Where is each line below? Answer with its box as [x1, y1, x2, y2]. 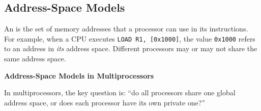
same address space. [4, 53, 66, 64]
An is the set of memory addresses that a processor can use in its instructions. [4, 23, 248, 34]
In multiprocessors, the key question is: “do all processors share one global [4, 87, 236, 98]
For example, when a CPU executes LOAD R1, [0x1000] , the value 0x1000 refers [4, 33, 255, 44]
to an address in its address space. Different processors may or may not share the [4, 43, 257, 54]
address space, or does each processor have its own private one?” [4, 97, 205, 107]
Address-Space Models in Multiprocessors [4, 70, 154, 81]
